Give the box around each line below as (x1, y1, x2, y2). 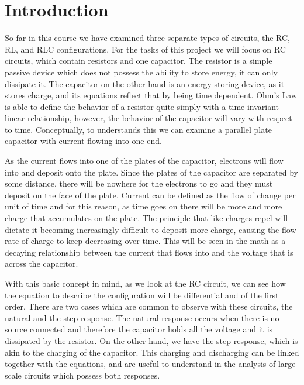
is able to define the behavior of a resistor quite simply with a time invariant (5, 100, 279, 112)
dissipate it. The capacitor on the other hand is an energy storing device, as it (5, 77, 285, 90)
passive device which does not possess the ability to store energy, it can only (5, 66, 278, 78)
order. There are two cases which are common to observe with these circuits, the (5, 300, 293, 312)
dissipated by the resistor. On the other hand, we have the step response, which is (5, 334, 298, 346)
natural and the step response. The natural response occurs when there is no (5, 311, 279, 324)
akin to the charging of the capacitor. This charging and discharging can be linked (5, 346, 299, 358)
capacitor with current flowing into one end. (5, 135, 162, 147)
